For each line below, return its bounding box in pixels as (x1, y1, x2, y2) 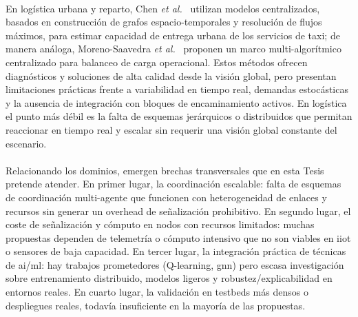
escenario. (6, 136, 47, 150)
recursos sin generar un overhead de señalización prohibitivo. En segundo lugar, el (6, 203, 351, 218)
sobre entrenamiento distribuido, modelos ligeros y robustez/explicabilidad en (6, 271, 333, 285)
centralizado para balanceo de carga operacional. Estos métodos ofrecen (6, 54, 308, 69)
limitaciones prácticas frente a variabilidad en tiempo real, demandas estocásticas (6, 82, 348, 96)
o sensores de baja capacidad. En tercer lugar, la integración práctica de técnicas (6, 244, 346, 258)
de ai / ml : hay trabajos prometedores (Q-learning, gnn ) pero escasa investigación (6, 257, 344, 272)
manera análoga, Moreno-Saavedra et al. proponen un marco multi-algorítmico (6, 41, 341, 56)
